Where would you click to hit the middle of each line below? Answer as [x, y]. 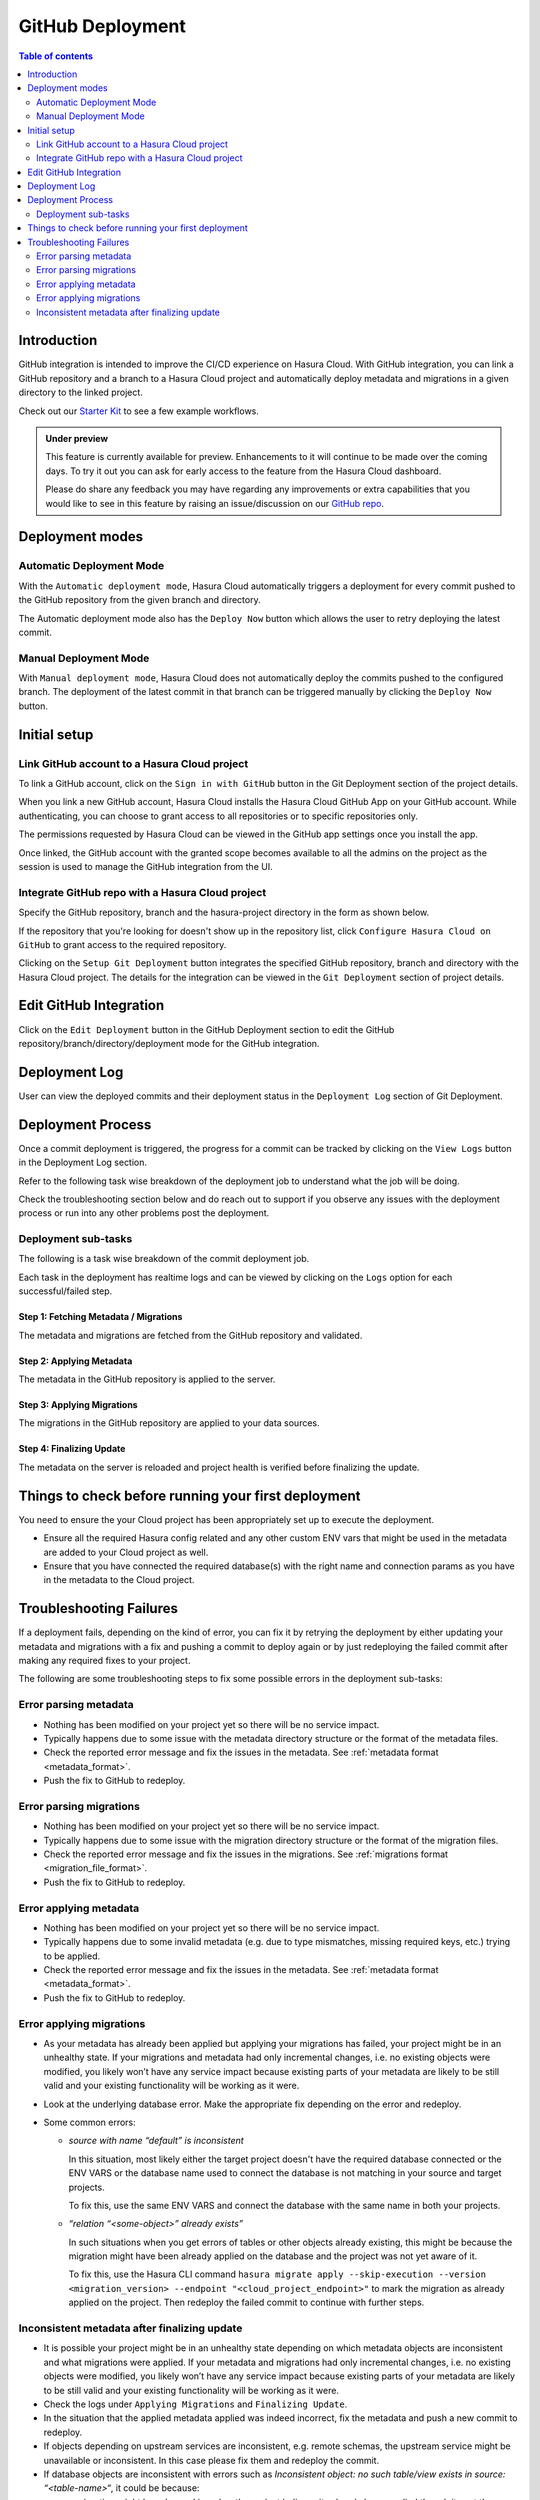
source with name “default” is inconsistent [156, 2141]
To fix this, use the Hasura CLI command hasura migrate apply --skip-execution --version [277, 2274]
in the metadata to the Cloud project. [119, 1580]
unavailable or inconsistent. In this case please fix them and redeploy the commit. [211, 2460]
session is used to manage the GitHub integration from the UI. [146, 866]
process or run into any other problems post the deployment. [144, 1213]
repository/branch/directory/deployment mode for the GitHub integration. [169, 1043]
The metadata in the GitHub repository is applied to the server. [147, 1379]
